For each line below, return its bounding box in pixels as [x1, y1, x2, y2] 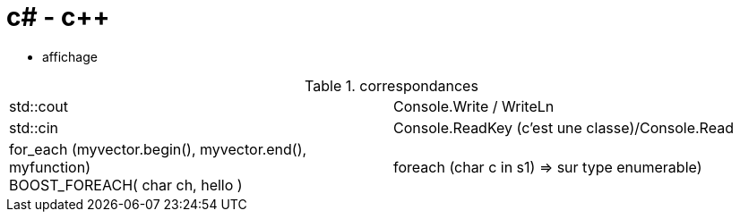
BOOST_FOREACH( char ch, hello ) [9, 175, 243, 194]
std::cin [9, 118, 59, 137]
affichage [42, 48, 98, 64]
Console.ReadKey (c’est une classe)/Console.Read [393, 118, 734, 137]
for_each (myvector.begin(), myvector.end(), [9, 139, 307, 158]
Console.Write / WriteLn [393, 97, 555, 115]
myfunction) [9, 157, 90, 176]
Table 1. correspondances [305, 76, 478, 95]
